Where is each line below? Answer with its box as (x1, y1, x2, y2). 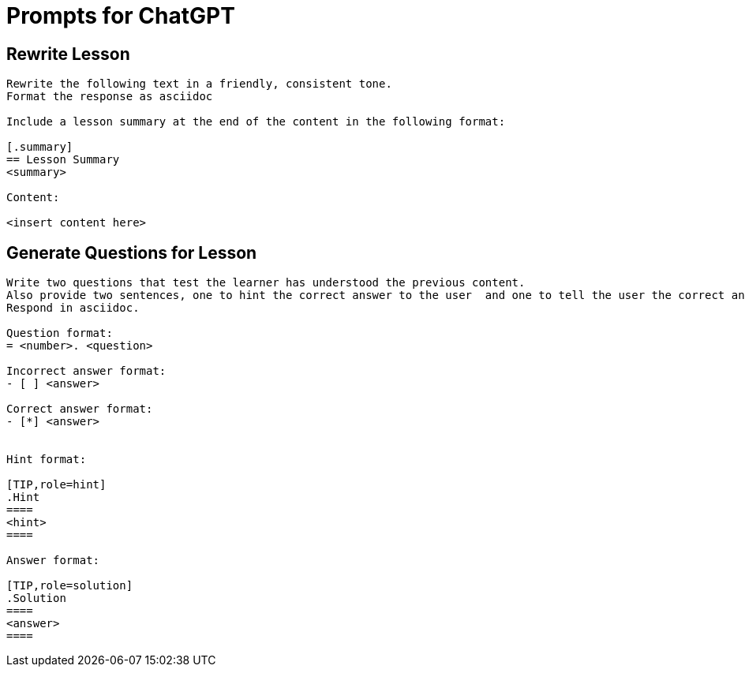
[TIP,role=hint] (6, 478, 107, 492)
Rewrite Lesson (6, 43, 130, 64)
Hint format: (6, 453, 87, 466)
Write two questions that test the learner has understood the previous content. (6, 276, 526, 290)
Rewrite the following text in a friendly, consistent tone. (6, 77, 392, 91)
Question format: (6, 327, 113, 340)
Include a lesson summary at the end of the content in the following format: (6, 115, 506, 129)
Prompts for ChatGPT (6, 2, 235, 29)
